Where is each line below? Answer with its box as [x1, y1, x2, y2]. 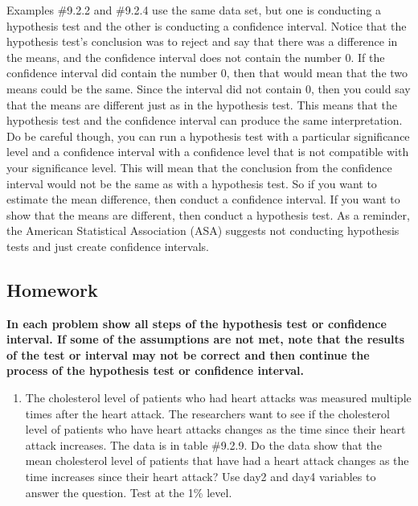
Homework [6, 277, 98, 302]
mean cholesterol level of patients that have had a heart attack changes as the [25, 452, 409, 469]
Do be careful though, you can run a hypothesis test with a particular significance [6, 127, 410, 144]
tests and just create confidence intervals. [6, 237, 209, 254]
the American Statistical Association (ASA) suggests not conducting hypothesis [6, 222, 400, 239]
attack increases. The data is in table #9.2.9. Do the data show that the [25, 436, 382, 453]
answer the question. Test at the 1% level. [25, 483, 232, 500]
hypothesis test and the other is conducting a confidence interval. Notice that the [6, 17, 407, 34]
